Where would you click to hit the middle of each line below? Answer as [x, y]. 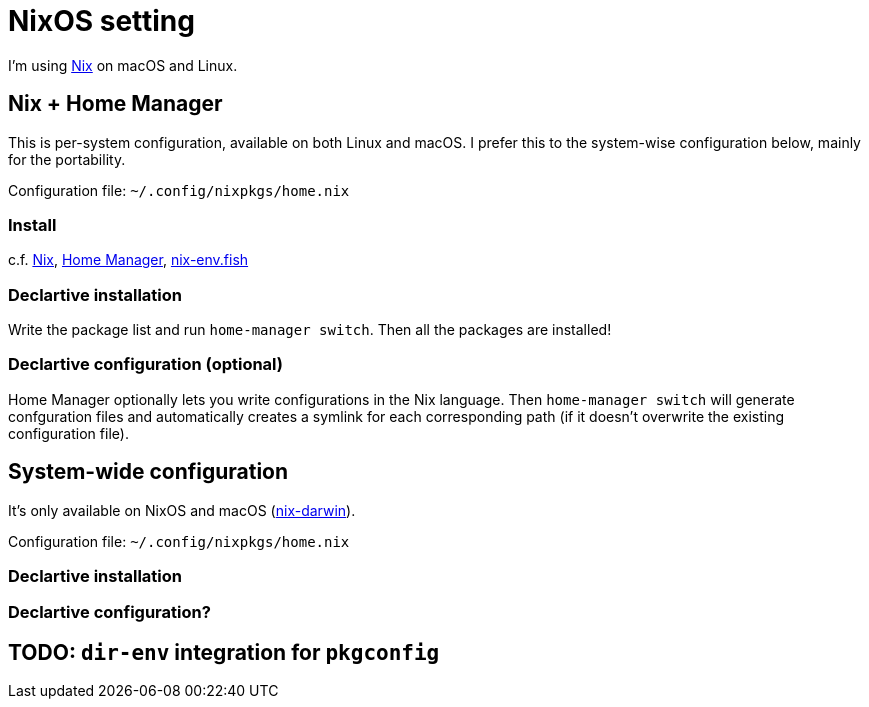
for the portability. [67, 159]
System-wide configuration [148, 472]
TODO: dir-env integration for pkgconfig [224, 652]
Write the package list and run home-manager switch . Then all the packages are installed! [310, 330]
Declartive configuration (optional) [146, 364]
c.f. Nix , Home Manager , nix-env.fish [128, 260]
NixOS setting [101, 21]
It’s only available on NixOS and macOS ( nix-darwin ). [182, 510]
